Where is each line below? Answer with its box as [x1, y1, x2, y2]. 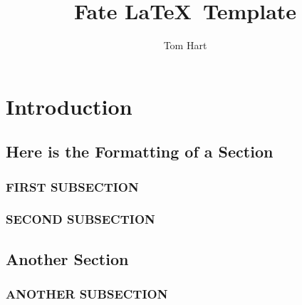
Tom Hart [163, 38, 207, 53]
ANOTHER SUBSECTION [6, 285, 168, 303]
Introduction [6, 91, 132, 120]
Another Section [6, 247, 129, 269]
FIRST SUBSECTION [6, 177, 139, 195]
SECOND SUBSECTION [6, 210, 155, 228]
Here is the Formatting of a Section [6, 140, 274, 162]
